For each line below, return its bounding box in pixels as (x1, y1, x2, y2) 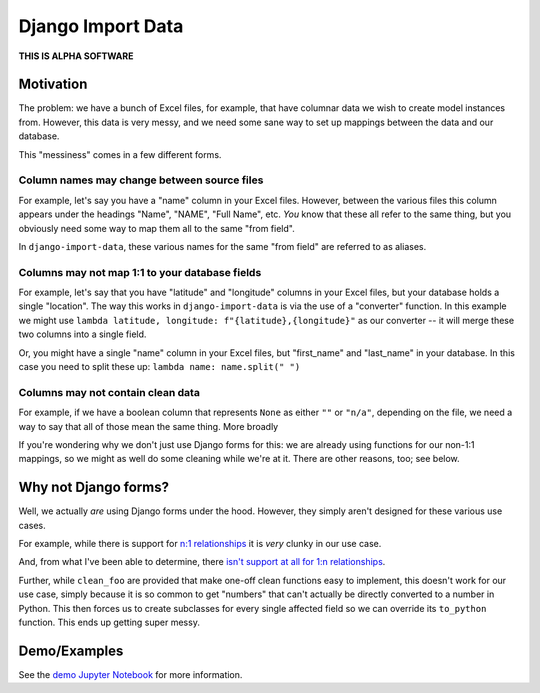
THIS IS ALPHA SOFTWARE (18, 50, 134, 62)
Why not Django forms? (18, 479, 170, 496)
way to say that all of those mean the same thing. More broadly (18, 420, 279, 432)
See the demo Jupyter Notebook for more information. (18, 668, 243, 680)
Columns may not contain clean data (18, 385, 200, 399)
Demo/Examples (18, 642, 124, 659)
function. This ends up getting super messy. (18, 616, 200, 628)
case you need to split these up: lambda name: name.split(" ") (18, 361, 301, 373)
